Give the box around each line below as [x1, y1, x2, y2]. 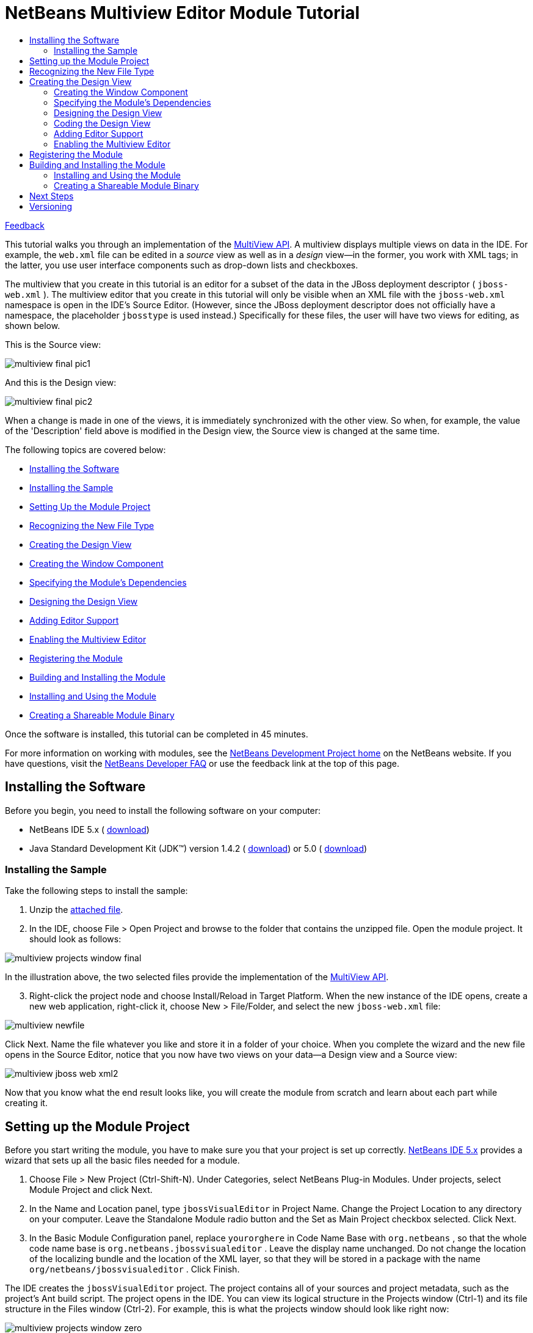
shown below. [5, 320, 60, 331]
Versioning [29, 201, 73, 212]
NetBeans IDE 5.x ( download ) [29, 824, 150, 835]
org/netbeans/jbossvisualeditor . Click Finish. [29, 1264, 240, 1275]
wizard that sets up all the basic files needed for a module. [5, 1155, 240, 1166]
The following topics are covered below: [5, 444, 166, 455]
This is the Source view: [5, 339, 101, 350]
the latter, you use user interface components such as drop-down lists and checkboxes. [5, 259, 358, 270]
